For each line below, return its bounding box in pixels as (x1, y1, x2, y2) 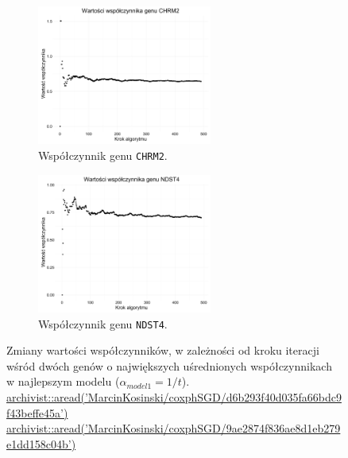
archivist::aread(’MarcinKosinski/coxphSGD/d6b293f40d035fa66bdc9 (6, 388, 342, 405)
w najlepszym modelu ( (6, 373, 120, 390)
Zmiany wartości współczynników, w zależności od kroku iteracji (6, 342, 319, 359)
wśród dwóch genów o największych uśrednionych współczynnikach (6, 357, 332, 374)
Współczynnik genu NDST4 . (38, 315, 168, 332)
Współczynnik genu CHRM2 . (38, 146, 168, 163)
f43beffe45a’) (6, 404, 68, 421)
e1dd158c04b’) (6, 435, 76, 452)
